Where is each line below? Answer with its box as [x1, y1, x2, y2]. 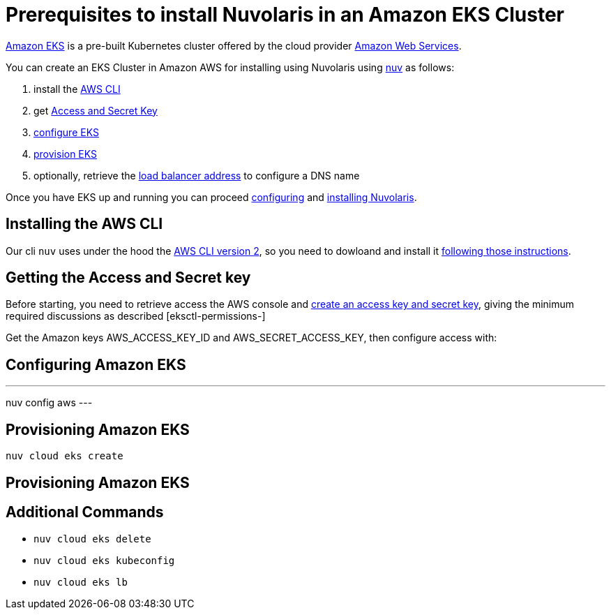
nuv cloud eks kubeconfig [33, 555, 175, 567]
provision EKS [33, 147, 98, 160]
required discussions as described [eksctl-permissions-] [6, 310, 266, 323]
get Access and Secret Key [33, 104, 158, 117]
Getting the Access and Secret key [6, 269, 251, 287]
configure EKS [33, 126, 99, 138]
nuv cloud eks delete [33, 533, 151, 545]
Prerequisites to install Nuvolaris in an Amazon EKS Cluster [6, 3, 564, 27]
